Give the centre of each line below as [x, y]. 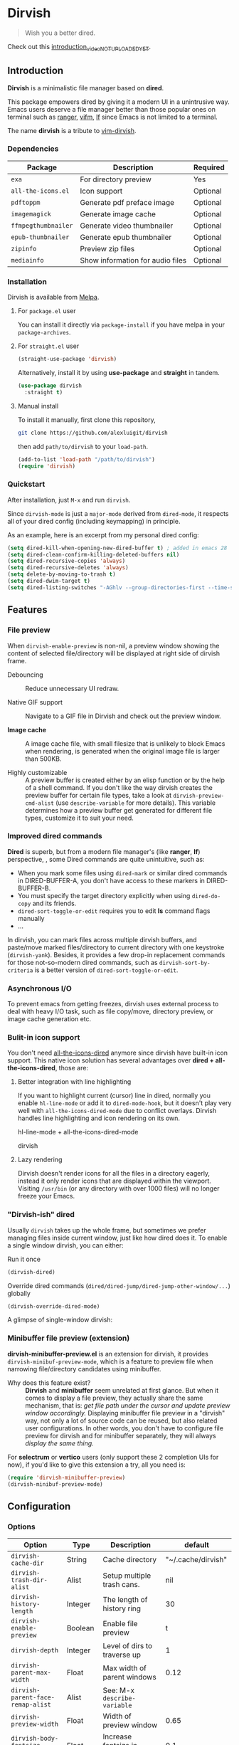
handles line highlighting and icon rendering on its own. [99, 1118]
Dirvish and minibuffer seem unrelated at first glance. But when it [122, 1390]
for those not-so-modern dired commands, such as [83, 962]
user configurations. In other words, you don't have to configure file [124, 1428]
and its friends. [54, 903]
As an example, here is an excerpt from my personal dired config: [103, 534]
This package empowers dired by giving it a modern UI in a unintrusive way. [118, 102]
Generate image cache [118, 213]
